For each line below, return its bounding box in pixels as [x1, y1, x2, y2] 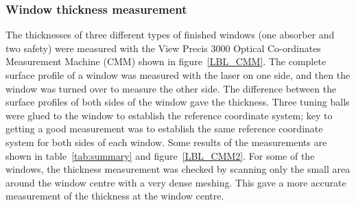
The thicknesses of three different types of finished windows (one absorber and [5, 27, 335, 42]
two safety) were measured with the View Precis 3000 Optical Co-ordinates [5, 40, 321, 55]
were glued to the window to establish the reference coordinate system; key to [5, 108, 333, 122]
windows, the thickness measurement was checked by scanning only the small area [5, 162, 351, 176]
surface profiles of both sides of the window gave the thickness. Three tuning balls [5, 95, 350, 109]
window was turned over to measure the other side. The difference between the [5, 81, 337, 95]
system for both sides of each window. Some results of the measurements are [5, 134, 327, 149]
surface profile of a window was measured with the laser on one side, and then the [5, 68, 351, 82]
